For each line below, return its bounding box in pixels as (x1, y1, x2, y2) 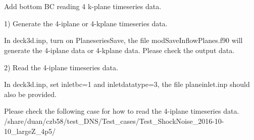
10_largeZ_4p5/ (4, 125, 56, 136)
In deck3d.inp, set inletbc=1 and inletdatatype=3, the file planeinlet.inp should (4, 79, 250, 89)
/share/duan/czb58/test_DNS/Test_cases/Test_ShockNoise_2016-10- (4, 115, 224, 126)
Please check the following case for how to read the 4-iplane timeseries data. (4, 106, 239, 116)
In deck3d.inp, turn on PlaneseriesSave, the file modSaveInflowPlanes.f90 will (4, 35, 243, 45)
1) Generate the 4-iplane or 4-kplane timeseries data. (4, 18, 168, 28)
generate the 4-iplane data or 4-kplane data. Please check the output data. (4, 44, 235, 55)
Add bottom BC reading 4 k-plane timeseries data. (4, 1, 162, 12)
